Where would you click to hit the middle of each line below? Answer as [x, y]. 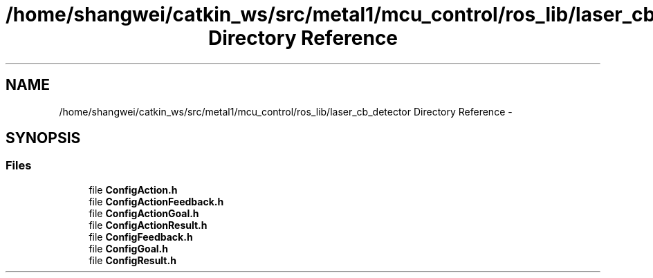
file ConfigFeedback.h [141, 237]
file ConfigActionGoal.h [144, 213]
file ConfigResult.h [132, 260]
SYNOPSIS [43, 138]
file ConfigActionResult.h [148, 225]
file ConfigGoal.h [128, 248]
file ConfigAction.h [133, 189]
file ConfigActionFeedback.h [156, 201]
